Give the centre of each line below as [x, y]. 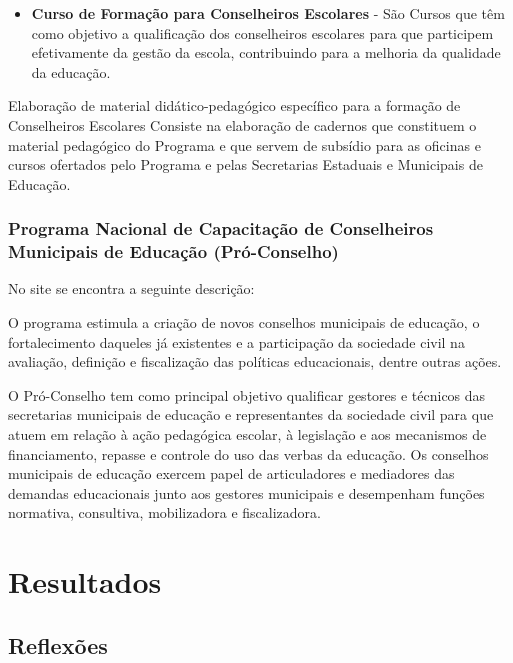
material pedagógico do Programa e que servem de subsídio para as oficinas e [244, 144]
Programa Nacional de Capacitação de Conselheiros [221, 228]
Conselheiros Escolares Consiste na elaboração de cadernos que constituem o [242, 124]
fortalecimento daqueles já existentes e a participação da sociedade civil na [236, 341]
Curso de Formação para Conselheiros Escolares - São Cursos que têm [268, 13]
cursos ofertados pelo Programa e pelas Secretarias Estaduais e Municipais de [245, 164]
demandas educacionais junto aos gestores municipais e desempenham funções [246, 492]
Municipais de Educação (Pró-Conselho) [173, 251]
